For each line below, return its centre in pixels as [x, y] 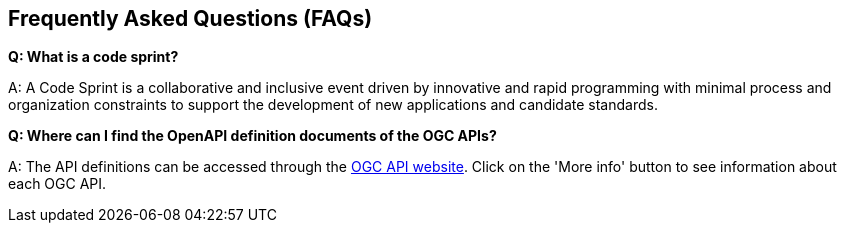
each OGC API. [57, 184]
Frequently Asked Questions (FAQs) [190, 18]
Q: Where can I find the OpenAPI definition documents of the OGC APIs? [252, 136]
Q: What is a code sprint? [93, 57]
